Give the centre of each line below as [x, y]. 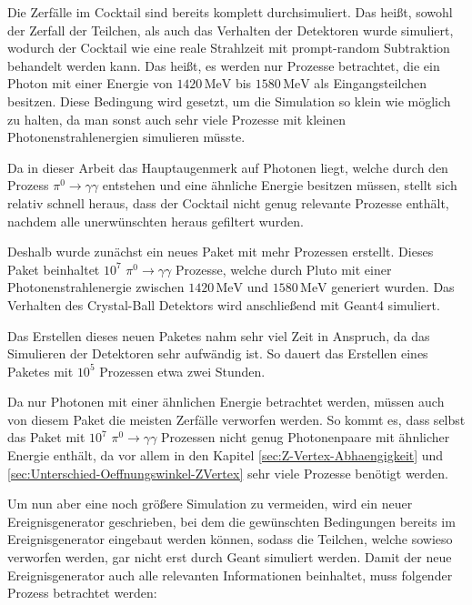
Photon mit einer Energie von [90, 83]
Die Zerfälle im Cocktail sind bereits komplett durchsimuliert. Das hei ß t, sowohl [230, 12]
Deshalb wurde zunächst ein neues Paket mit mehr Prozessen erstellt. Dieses [221, 252]
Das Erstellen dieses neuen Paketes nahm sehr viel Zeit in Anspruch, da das [219, 335]
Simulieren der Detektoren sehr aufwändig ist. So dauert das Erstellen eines [218, 353]
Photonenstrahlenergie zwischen [96, 287]
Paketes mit [40, 371]
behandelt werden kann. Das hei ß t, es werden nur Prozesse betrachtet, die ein [224, 65]
